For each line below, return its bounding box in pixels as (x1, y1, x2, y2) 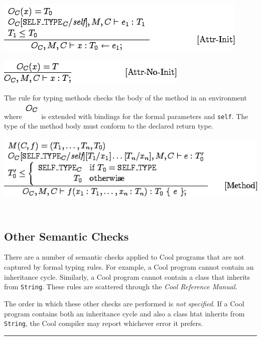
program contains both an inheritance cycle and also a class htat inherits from (4, 308, 245, 318)
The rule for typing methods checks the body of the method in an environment (4, 92, 247, 103)
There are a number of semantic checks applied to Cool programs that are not (4, 252, 244, 262)
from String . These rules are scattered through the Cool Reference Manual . (4, 281, 237, 292)
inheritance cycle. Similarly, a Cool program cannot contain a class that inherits (4, 271, 250, 282)
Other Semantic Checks (4, 228, 129, 244)
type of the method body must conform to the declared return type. (4, 121, 213, 131)
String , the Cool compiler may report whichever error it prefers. (4, 318, 203, 328)
